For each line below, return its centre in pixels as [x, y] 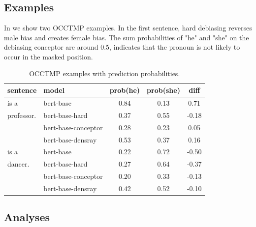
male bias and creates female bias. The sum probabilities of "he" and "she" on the [127, 37]
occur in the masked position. [48, 56]
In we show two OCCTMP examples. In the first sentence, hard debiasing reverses [128, 28]
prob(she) [163, 90]
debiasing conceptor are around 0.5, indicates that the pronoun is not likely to [122, 47]
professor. [22, 115]
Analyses [27, 217]
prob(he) [125, 90]
